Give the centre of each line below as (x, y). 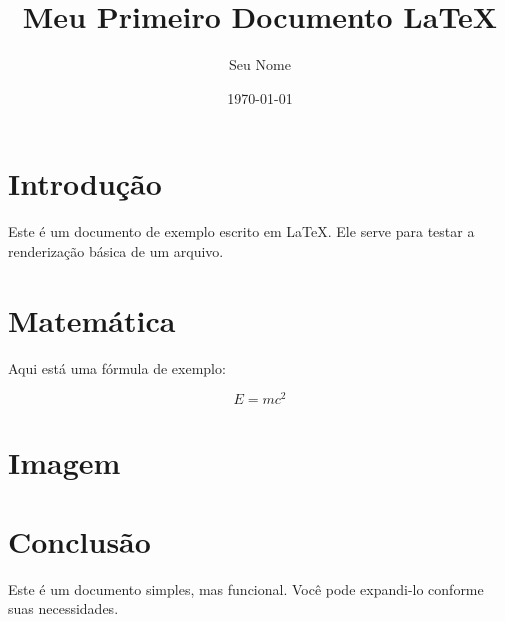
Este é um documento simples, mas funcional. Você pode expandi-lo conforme (246, 588)
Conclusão (79, 540)
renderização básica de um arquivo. (116, 250)
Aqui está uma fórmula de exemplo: (117, 367)
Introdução (85, 183)
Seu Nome (260, 64)
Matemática (92, 319)
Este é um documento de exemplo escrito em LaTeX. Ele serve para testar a (241, 231)
